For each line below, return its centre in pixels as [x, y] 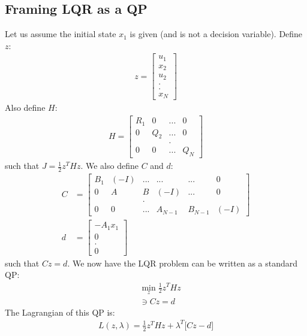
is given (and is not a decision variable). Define [216, 34]
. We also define [109, 166]
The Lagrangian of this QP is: [60, 312]
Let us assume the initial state [61, 34]
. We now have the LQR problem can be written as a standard [183, 263]
